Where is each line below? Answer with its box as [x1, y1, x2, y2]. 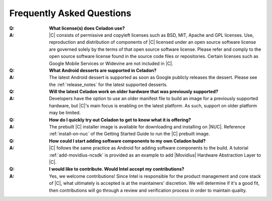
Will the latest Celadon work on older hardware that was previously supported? [49, 89, 219, 95]
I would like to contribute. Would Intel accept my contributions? [49, 166, 185, 172]
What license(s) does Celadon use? [49, 25, 125, 31]
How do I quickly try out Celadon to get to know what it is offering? [49, 116, 191, 123]
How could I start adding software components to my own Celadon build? [49, 138, 206, 144]
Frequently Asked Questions [9, 8, 131, 19]
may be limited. [49, 110, 81, 116]
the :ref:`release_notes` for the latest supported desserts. [49, 81, 168, 88]
